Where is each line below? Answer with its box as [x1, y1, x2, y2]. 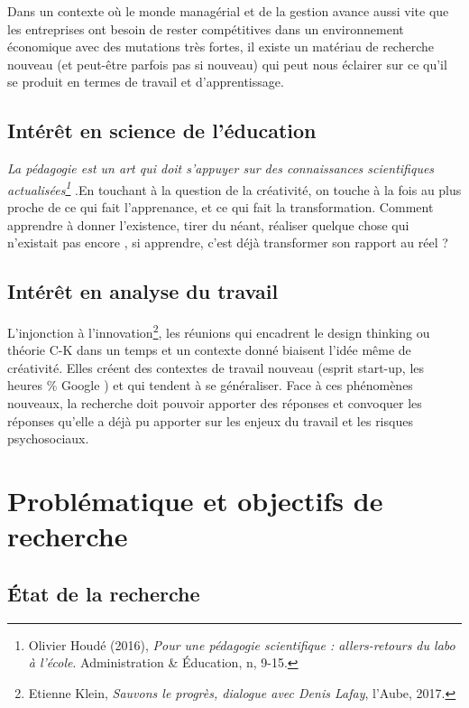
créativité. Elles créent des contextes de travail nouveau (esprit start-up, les [7, 358, 425, 377]
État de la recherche [7, 579, 200, 607]
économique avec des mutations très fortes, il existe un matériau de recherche [7, 37, 435, 56]
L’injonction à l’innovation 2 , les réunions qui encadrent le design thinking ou [7, 321, 430, 341]
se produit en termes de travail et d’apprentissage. [7, 72, 284, 91]
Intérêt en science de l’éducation [7, 116, 317, 144]
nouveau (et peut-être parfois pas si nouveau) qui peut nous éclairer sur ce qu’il [7, 54, 447, 73]
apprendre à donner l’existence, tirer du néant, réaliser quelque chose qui [7, 215, 409, 234]
